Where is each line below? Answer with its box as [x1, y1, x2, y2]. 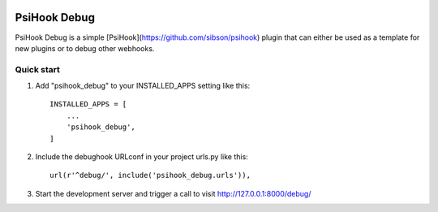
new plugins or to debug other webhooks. [15, 43, 155, 53]
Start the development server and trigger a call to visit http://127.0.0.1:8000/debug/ [35, 188, 311, 198]
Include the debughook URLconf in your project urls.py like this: [35, 152, 249, 162]
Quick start [15, 63, 61, 75]
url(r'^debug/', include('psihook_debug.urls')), [49, 171, 251, 180]
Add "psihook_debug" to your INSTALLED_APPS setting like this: [35, 81, 251, 91]
